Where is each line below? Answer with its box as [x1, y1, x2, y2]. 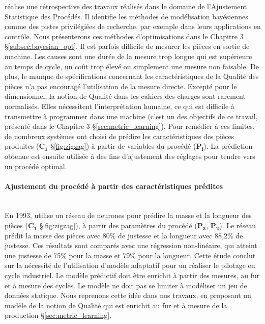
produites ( [5, 141, 39, 151]
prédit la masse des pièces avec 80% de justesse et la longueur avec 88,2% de [5, 230, 243, 240]
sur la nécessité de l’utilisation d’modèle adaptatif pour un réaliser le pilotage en [5, 260, 255, 271]
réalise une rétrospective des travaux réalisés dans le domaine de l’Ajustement [5, 1, 247, 11]
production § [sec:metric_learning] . [5, 310, 112, 320]
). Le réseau [219, 220, 256, 231]
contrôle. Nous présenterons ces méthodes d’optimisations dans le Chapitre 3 [5, 31, 244, 41]
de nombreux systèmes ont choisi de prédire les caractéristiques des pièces [5, 130, 234, 141]
